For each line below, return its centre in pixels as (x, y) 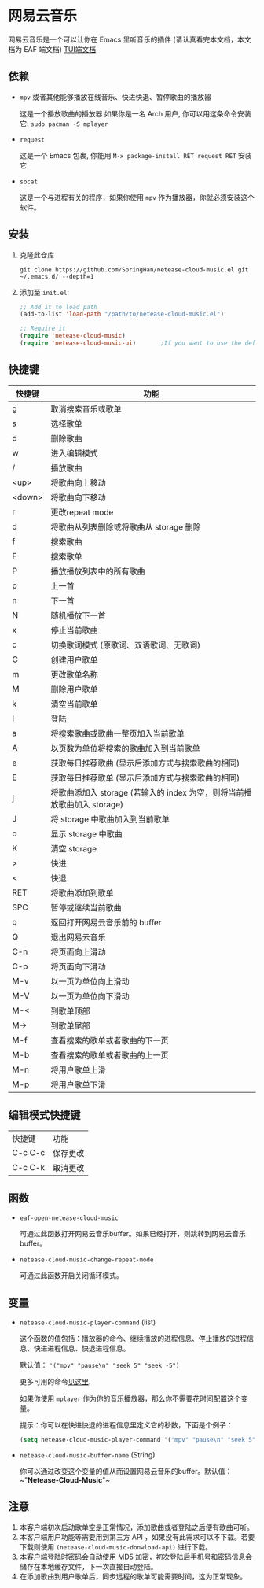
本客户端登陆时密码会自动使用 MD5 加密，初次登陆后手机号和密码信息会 (136, 1557)
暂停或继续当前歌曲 (86, 907)
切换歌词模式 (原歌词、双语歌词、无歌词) (126, 644)
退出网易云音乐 (78, 937)
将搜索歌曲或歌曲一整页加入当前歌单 (117, 733)
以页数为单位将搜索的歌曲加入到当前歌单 (125, 748)
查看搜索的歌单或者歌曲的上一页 (110, 1055)
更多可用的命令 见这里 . (55, 1382)
